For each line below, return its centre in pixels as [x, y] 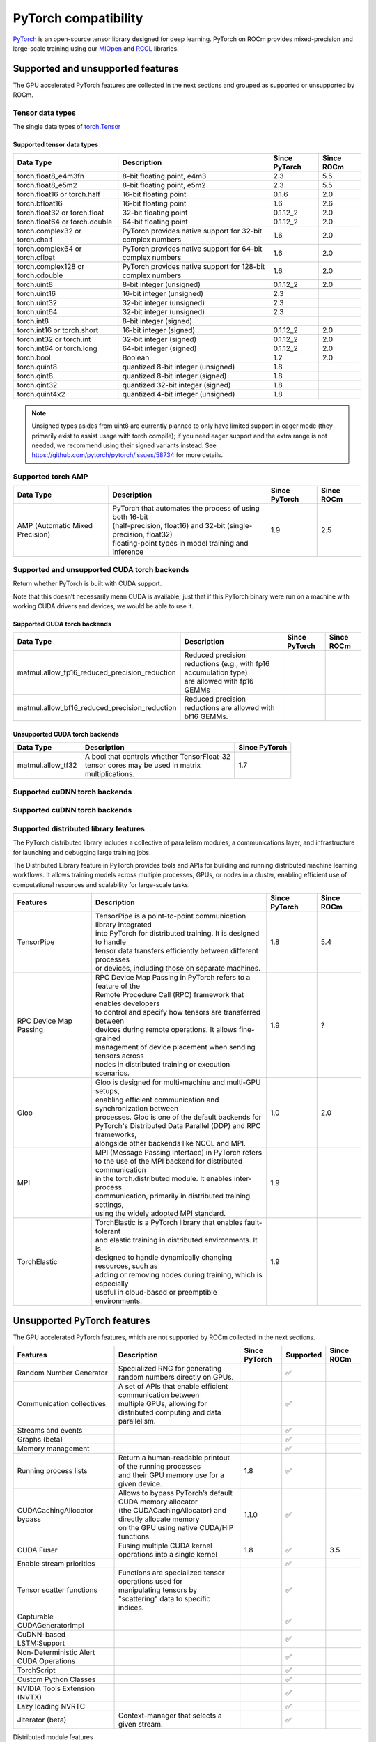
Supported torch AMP [50, 477]
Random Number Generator [62, 1373]
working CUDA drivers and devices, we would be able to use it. [103, 606]
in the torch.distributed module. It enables [164, 1179]
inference [128, 552]
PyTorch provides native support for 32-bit [192, 231]
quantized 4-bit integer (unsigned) [179, 394]
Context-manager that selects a [170, 1716]
